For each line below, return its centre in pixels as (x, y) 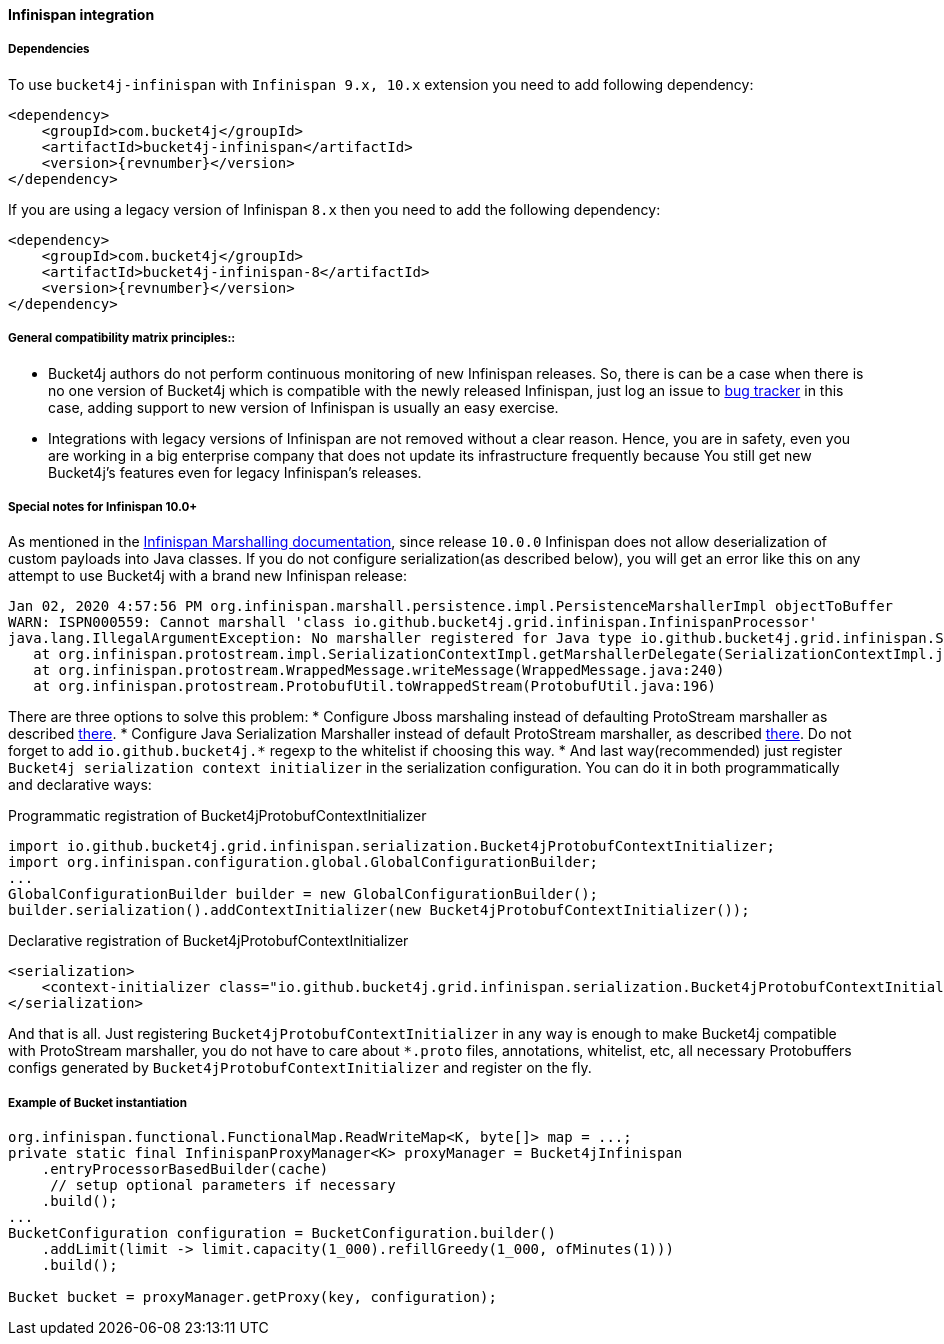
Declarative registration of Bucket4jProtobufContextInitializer (208, 941)
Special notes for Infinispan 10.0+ (103, 506)
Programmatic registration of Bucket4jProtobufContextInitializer (217, 816)
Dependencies (49, 49)
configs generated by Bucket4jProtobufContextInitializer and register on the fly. (300, 1068)
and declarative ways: (80, 785)
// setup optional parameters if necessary (223, 1185)
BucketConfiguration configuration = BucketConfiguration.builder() (282, 1233)
